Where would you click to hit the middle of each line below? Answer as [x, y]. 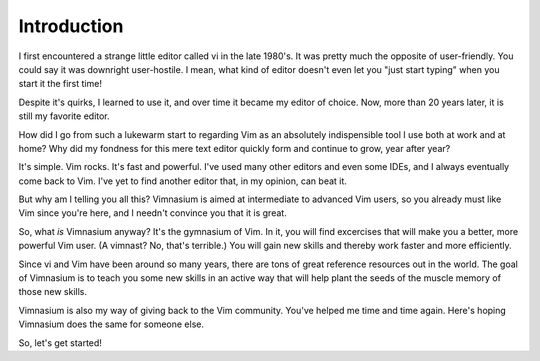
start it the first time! [60, 84]
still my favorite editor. [64, 116]
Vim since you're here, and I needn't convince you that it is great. [152, 213]
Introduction [71, 26]
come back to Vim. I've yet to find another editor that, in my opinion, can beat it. [182, 181]
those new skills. [52, 292]
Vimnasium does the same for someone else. [111, 324]
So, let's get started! [60, 342]
